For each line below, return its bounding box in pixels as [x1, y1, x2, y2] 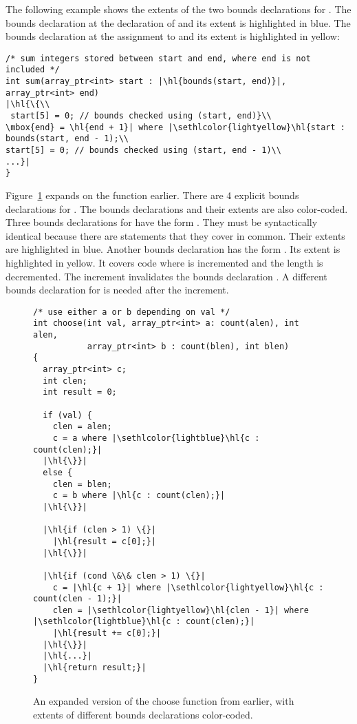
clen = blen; [52, 479, 112, 489]
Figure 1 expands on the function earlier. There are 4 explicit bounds [6, 188, 299, 202]
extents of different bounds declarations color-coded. [33, 707, 253, 721]
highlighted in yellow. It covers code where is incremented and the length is [6, 255, 323, 269]
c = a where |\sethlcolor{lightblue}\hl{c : [52, 433, 260, 443]
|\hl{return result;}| [43, 663, 147, 673]
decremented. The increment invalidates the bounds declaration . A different [6, 269, 327, 283]
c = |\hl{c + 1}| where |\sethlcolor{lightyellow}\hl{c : [52, 582, 324, 592]
